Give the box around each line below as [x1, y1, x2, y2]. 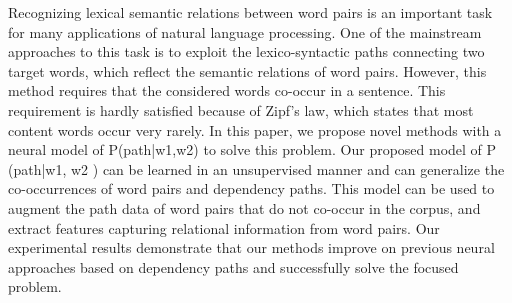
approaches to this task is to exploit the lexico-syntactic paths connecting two [8, 41, 485, 62]
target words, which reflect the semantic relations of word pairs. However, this [8, 60, 487, 81]
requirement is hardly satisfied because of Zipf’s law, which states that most [8, 99, 474, 120]
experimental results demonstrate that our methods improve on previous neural [8, 237, 495, 258]
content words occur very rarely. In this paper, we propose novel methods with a [8, 119, 502, 140]
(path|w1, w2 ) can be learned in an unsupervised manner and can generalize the [8, 158, 505, 179]
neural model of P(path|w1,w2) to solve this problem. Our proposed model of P [8, 139, 497, 160]
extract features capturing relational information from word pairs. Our [8, 217, 440, 238]
